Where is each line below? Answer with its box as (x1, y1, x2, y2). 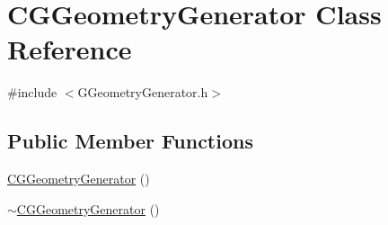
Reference (7, 31, 132, 67)
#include (7, 83, 57, 102)
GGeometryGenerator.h (77, 83, 208, 102)
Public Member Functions (7, 127, 253, 155)
